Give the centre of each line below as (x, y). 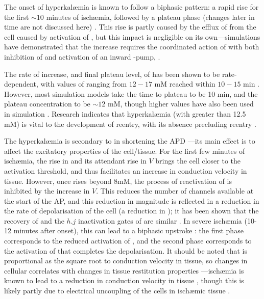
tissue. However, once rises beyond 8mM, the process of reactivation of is (118, 181)
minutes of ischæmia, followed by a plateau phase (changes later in (150, 17)
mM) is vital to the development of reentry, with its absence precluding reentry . (130, 124)
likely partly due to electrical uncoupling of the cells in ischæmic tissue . (117, 291)
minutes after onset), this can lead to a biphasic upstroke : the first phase (128, 230)
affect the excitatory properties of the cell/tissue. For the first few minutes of (125, 151)
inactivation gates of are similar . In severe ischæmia (160, 220)
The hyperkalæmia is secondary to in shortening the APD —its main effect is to (130, 141)
